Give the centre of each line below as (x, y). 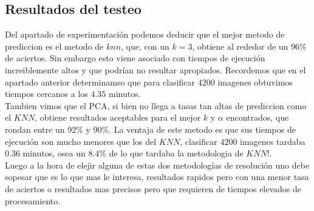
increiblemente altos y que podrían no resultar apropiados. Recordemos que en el (155, 69)
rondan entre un (35, 129)
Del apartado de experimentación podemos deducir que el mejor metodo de (145, 34)
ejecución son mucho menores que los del (81, 141)
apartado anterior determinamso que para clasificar (100, 82)
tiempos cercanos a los (46, 94)
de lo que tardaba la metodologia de (176, 153)
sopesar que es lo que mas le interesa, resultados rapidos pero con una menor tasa (157, 177)
